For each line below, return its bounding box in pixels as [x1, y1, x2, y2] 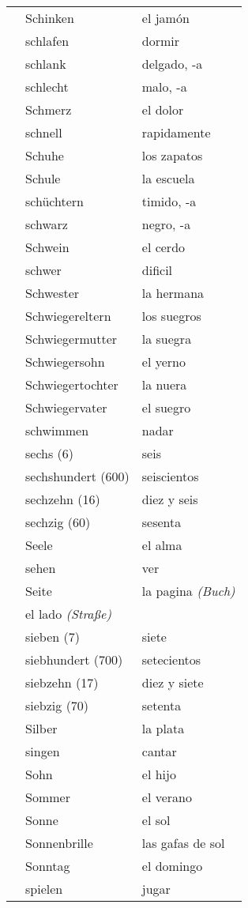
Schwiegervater [25, 398, 107, 416]
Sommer [25, 788, 70, 806]
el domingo [141, 857, 203, 875]
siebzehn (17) [25, 673, 99, 691]
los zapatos [141, 146, 203, 164]
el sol [141, 811, 171, 829]
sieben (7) [25, 627, 80, 646]
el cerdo [141, 238, 186, 256]
